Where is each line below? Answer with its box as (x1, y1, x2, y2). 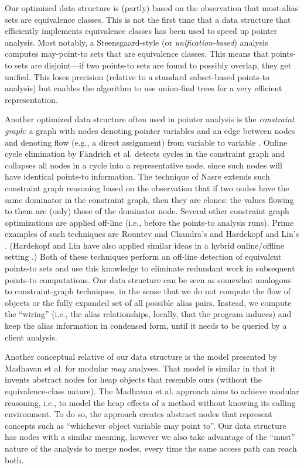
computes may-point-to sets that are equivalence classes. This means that (5, 47, 269, 60)
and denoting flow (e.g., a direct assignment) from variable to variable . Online (5, 136, 288, 148)
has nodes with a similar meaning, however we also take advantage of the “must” (5, 431, 295, 443)
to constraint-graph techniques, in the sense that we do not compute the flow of (5, 285, 291, 297)
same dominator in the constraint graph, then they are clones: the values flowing (5, 193, 294, 205)
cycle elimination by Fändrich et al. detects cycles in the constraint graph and (5, 147, 285, 160)
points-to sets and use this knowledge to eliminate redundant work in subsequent (5, 262, 295, 274)
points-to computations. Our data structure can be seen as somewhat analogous (5, 273, 291, 285)
